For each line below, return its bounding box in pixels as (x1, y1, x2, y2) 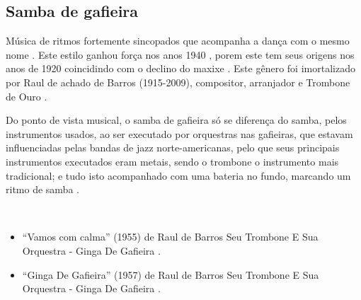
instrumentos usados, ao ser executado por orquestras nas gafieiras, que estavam (6, 126, 353, 141)
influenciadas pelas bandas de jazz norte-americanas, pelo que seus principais (6, 140, 340, 155)
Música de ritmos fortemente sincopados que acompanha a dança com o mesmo (6, 33, 350, 48)
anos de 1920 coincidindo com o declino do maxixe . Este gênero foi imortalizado (6, 61, 355, 76)
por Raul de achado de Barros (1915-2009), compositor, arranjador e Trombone (6, 74, 350, 89)
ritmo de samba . (6, 182, 79, 197)
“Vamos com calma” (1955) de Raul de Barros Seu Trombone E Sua (22, 229, 319, 244)
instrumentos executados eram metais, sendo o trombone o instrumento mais (6, 154, 339, 168)
